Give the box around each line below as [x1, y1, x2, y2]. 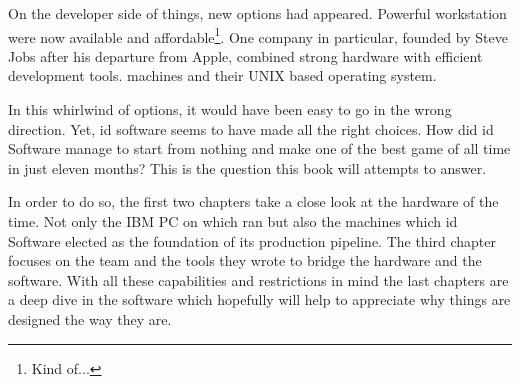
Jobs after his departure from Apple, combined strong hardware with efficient [8, 45, 483, 66]
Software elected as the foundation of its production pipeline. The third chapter [8, 230, 497, 251]
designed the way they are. [8, 308, 172, 329]
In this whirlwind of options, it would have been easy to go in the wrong [8, 99, 452, 120]
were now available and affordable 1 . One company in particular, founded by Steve [8, 23, 508, 47]
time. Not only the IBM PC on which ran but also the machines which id [8, 211, 458, 231]
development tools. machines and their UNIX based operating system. [8, 65, 437, 86]
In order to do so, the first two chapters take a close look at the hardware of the [8, 191, 499, 212]
